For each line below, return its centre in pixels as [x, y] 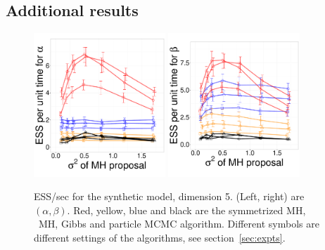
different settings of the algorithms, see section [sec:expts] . [160, 237]
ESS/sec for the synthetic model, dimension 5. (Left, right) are [169, 196]
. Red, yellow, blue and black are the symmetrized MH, [186, 210]
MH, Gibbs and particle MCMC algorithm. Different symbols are [179, 224]
